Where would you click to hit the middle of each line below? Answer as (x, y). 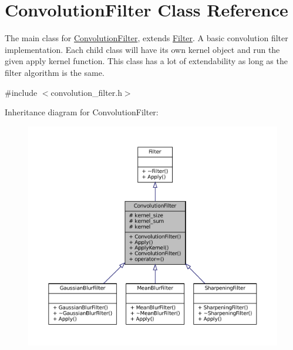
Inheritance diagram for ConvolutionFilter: (82, 112)
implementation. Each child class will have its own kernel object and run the (142, 49)
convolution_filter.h (86, 92)
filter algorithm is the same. (55, 72)
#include (21, 92)
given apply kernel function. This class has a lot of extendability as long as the (146, 61)
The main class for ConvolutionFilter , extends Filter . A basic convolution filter (146, 38)
